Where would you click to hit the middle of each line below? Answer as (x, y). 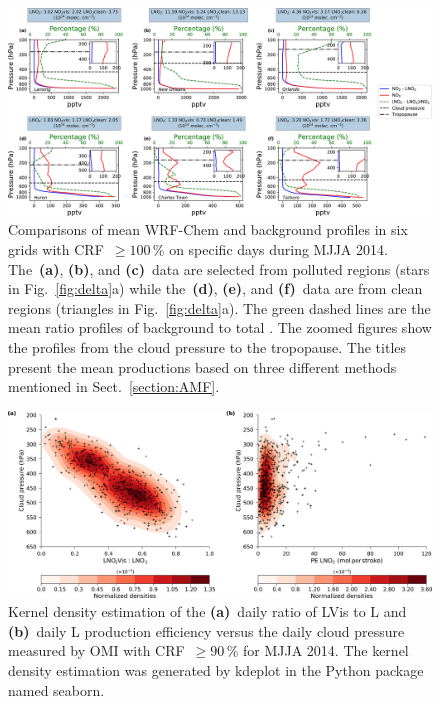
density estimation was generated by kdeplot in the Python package (216, 669)
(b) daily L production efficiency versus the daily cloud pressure (206, 630)
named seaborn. (56, 689)
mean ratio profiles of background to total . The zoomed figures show (220, 327)
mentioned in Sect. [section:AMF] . (114, 386)
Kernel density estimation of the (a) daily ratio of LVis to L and (207, 611)
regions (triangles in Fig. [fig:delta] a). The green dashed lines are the (219, 307)
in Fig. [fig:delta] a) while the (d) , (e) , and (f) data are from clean (215, 288)
